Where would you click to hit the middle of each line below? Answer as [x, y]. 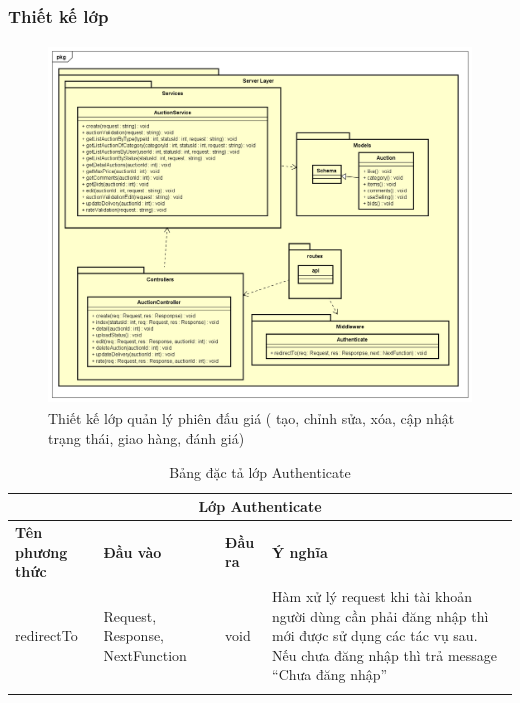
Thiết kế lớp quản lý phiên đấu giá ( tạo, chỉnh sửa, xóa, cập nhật [251, 418]
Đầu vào [132, 551]
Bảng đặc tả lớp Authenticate [260, 471]
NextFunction [145, 654]
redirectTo [46, 635]
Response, [134, 635]
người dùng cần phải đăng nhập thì [380, 615]
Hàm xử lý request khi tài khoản [372, 596]
